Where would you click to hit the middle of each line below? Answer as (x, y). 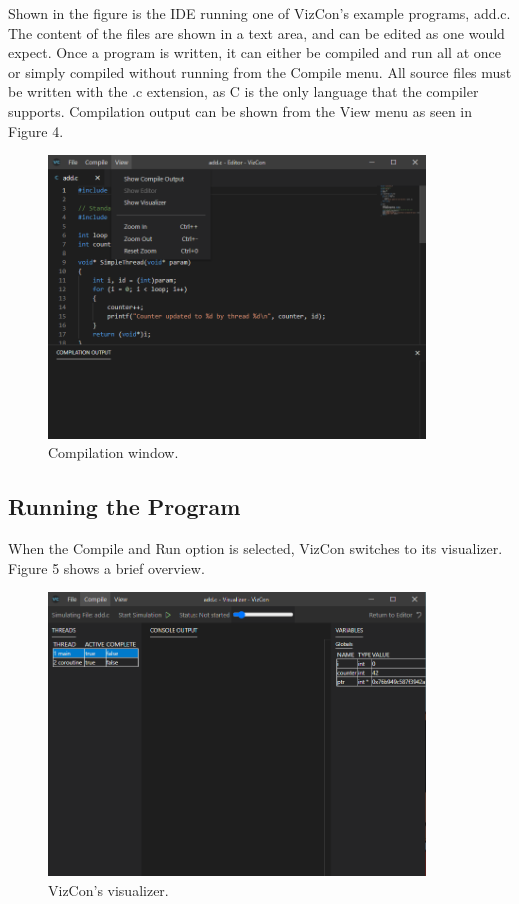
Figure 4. (36, 130)
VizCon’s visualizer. (108, 889)
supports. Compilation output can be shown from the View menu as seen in (240, 110)
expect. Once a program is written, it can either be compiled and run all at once (254, 52)
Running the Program (124, 506)
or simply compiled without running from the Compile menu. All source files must (260, 71)
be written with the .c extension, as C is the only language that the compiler (243, 91)
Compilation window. (113, 452)
